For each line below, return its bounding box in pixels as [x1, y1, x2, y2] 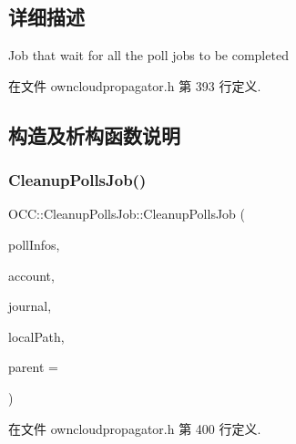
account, [8, 265, 55, 284]
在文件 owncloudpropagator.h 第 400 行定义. [8, 418, 261, 438]
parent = [8, 357, 58, 377]
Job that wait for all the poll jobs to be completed [8, 46, 289, 65]
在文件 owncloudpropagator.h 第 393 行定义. [8, 76, 261, 95]
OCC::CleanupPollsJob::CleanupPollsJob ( [8, 204, 245, 223]
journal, [8, 296, 52, 315]
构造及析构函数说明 [8, 120, 180, 149]
